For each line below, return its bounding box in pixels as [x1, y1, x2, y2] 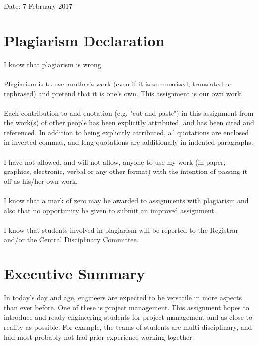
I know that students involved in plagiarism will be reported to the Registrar [4, 224, 238, 235]
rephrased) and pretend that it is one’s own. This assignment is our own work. [4, 88, 243, 98]
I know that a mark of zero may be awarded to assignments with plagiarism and [4, 195, 249, 206]
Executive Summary [4, 263, 145, 284]
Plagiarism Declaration [4, 30, 165, 50]
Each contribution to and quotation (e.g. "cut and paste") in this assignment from [4, 107, 254, 118]
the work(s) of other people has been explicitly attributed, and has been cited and [4, 117, 254, 128]
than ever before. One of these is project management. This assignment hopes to [4, 302, 249, 312]
